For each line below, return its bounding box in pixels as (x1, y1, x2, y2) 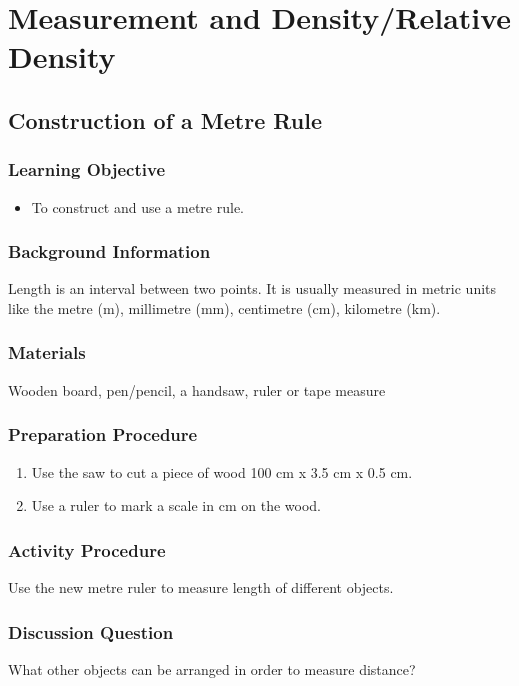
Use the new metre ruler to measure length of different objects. (8, 577, 394, 597)
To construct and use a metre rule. (31, 196, 244, 217)
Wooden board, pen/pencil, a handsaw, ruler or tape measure (8, 379, 386, 400)
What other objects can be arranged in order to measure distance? (8, 658, 416, 679)
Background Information (8, 239, 211, 264)
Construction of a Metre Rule (8, 104, 322, 135)
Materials (8, 340, 86, 365)
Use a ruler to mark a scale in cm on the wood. (31, 495, 321, 516)
